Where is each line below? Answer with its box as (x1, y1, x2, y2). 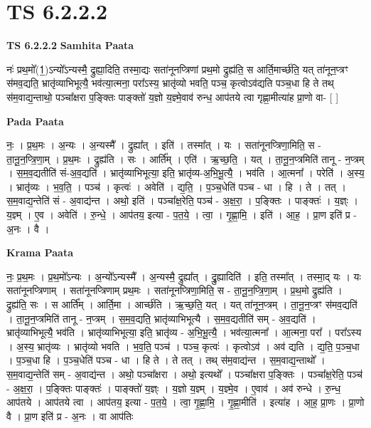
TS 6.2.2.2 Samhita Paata (6, 38, 134, 53)
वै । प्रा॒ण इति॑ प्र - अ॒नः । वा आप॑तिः (6, 408, 134, 423)
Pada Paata (6, 113, 64, 128)
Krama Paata (6, 245, 73, 260)
